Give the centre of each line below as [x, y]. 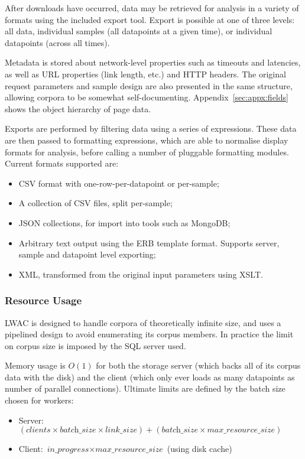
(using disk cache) [199, 449]
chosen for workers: [39, 400]
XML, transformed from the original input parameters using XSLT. [141, 274]
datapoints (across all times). [57, 42]
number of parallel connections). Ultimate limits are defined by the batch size [145, 388]
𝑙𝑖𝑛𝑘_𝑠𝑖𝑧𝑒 [121, 430]
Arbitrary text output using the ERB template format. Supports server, [149, 242]
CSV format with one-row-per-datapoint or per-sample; [119, 183]
